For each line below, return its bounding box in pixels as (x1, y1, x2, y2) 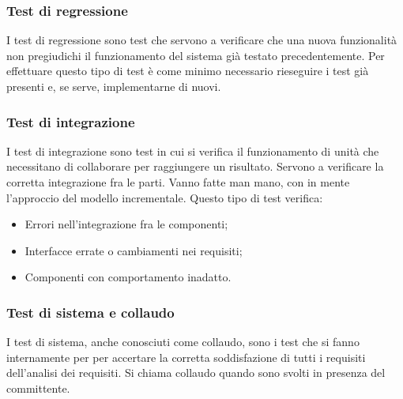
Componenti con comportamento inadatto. (24, 269, 232, 285)
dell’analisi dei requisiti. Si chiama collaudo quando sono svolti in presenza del (6, 364, 386, 381)
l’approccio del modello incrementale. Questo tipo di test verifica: (6, 189, 323, 205)
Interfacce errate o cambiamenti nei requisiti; (24, 242, 243, 258)
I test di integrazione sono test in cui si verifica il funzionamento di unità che (6, 142, 379, 159)
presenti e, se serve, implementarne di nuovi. (6, 78, 221, 94)
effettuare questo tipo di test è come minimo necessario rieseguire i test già (6, 62, 369, 79)
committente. (6, 379, 70, 396)
